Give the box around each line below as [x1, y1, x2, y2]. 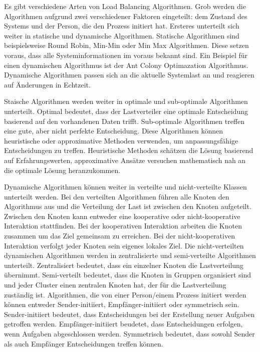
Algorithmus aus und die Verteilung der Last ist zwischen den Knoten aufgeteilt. [4, 201, 251, 211]
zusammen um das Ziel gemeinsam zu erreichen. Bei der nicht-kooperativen [4, 230, 235, 241]
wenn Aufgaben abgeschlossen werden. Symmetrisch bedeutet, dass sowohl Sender [4, 328, 255, 338]
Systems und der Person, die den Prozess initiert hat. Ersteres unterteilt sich [4, 20, 239, 31]
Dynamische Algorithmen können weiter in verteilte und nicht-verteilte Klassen [4, 181, 247, 192]
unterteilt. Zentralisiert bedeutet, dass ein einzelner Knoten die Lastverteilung [4, 259, 243, 270]
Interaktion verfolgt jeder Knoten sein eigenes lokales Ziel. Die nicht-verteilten [4, 240, 244, 250]
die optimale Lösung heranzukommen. [4, 164, 121, 175]
